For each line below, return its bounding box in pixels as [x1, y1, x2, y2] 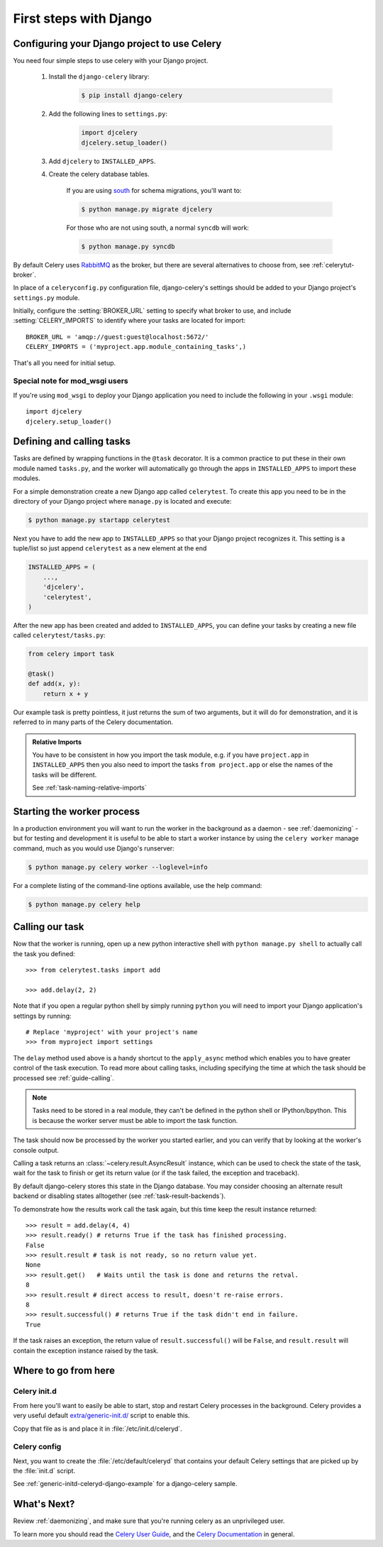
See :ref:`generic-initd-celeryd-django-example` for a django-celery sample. [13, 1480, 238, 1488]
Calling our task [13, 921, 84, 933]
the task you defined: [13, 949, 76, 958]
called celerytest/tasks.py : [13, 631, 106, 640]
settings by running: [13, 1011, 72, 1020]
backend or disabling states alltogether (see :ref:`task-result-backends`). [13, 1192, 226, 1200]
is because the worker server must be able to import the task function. [32, 1116, 238, 1124]
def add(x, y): [28, 680, 81, 688]
